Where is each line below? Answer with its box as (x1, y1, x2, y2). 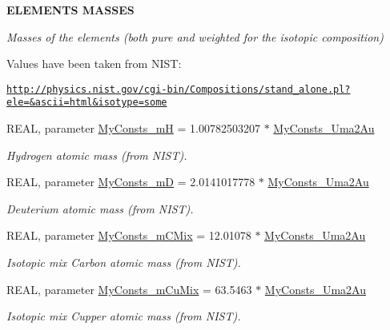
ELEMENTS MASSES (6, 2, 135, 18)
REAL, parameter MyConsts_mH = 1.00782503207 (6, 120, 260, 137)
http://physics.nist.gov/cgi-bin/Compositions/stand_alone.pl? (6, 83, 351, 95)
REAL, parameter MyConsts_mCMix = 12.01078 (6, 227, 251, 244)
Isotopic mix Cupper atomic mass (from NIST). (6, 308, 241, 324)
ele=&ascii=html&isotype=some (6, 97, 167, 109)
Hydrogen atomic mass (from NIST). (6, 146, 187, 163)
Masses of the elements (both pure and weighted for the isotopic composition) (6, 28, 384, 45)
